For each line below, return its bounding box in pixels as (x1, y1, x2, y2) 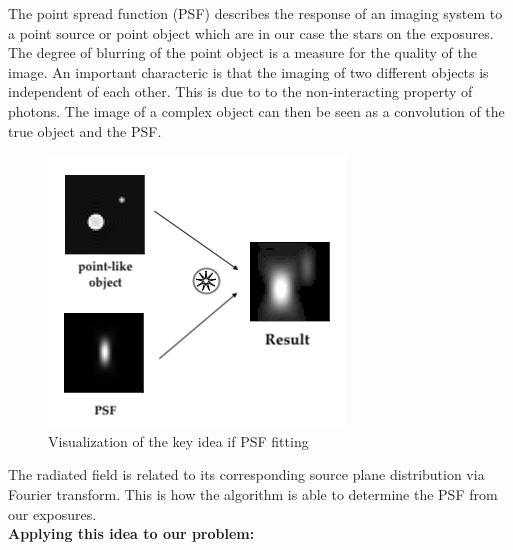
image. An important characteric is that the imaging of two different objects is (8, 61, 489, 82)
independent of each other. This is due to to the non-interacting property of (8, 81, 473, 102)
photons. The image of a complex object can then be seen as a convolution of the (8, 100, 505, 121)
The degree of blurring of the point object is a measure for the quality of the (8, 42, 477, 63)
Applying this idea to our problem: (8, 523, 255, 544)
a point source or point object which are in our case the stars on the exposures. (8, 22, 494, 43)
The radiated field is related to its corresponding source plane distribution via (8, 464, 485, 485)
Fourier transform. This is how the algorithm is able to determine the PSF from (8, 483, 498, 504)
